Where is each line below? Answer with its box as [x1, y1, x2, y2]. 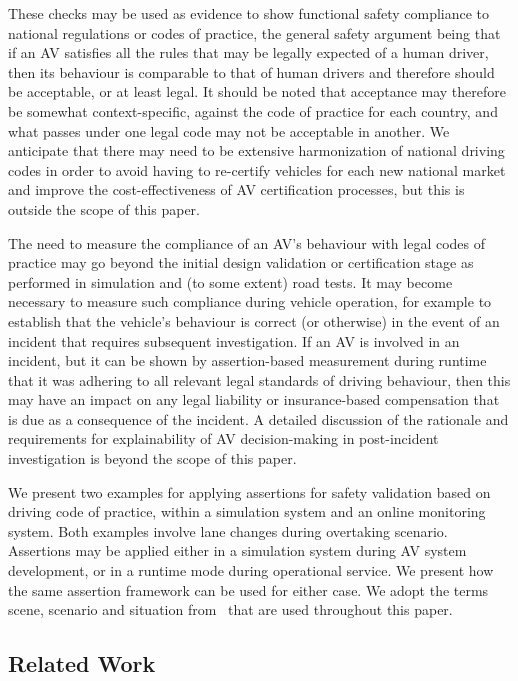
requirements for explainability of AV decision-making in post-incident [8, 428, 439, 449]
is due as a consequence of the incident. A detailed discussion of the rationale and [8, 408, 509, 429]
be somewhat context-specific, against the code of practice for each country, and [8, 100, 498, 121]
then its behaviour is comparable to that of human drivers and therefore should [8, 61, 495, 82]
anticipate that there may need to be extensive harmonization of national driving [8, 140, 505, 161]
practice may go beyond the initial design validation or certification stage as [8, 252, 474, 273]
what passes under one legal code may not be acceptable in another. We [8, 120, 450, 141]
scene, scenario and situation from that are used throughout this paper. [8, 599, 453, 620]
